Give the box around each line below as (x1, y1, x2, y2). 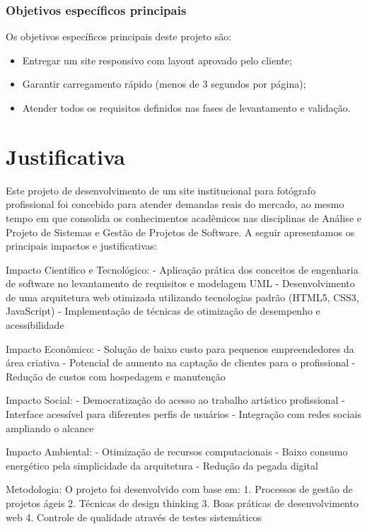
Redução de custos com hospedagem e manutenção (6, 368, 226, 383)
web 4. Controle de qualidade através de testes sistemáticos (6, 509, 262, 524)
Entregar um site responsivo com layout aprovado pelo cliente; (22, 52, 293, 67)
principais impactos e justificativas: (6, 238, 158, 253)
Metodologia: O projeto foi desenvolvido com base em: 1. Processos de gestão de (6, 482, 353, 496)
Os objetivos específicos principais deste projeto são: (6, 29, 232, 44)
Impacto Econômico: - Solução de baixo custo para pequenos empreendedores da (6, 341, 354, 356)
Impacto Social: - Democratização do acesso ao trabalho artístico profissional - (6, 393, 345, 407)
